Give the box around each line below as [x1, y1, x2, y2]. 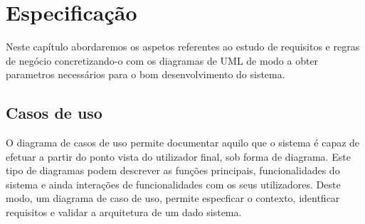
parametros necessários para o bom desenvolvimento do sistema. [6, 67, 285, 82]
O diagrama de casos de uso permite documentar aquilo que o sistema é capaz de [6, 135, 360, 150]
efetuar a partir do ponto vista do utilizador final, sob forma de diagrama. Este [6, 149, 351, 164]
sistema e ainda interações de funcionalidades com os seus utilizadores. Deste [6, 176, 341, 191]
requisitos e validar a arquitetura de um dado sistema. [6, 205, 242, 220]
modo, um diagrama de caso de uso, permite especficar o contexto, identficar [6, 191, 340, 206]
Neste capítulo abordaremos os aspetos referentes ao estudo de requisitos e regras [6, 39, 360, 54]
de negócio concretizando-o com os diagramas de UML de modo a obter [6, 53, 319, 68]
